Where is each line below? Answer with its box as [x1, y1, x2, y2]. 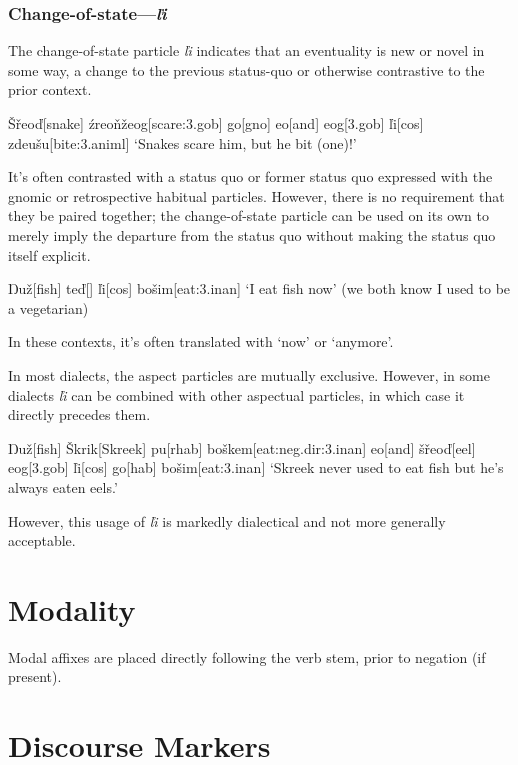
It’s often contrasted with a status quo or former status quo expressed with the [8, 166, 493, 187]
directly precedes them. [8, 404, 151, 425]
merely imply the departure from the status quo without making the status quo [8, 224, 496, 245]
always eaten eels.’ [8, 476, 118, 497]
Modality [8, 588, 136, 629]
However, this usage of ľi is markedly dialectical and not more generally [8, 510, 446, 531]
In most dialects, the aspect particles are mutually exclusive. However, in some [8, 364, 490, 385]
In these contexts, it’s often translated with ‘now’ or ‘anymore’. [8, 331, 394, 352]
